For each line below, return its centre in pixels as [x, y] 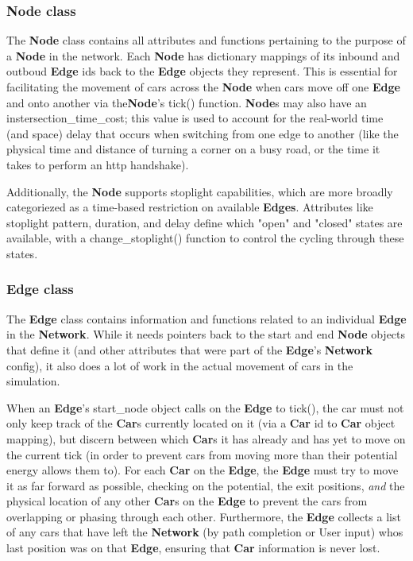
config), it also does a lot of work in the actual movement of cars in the [180, 365]
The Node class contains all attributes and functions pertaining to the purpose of [206, 40]
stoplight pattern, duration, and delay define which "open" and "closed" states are [205, 222]
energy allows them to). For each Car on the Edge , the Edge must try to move [203, 470]
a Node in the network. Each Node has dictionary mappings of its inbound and [203, 55]
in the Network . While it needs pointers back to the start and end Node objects [206, 334]
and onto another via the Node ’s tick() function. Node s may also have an [187, 102]
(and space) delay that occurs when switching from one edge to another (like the [203, 133]
